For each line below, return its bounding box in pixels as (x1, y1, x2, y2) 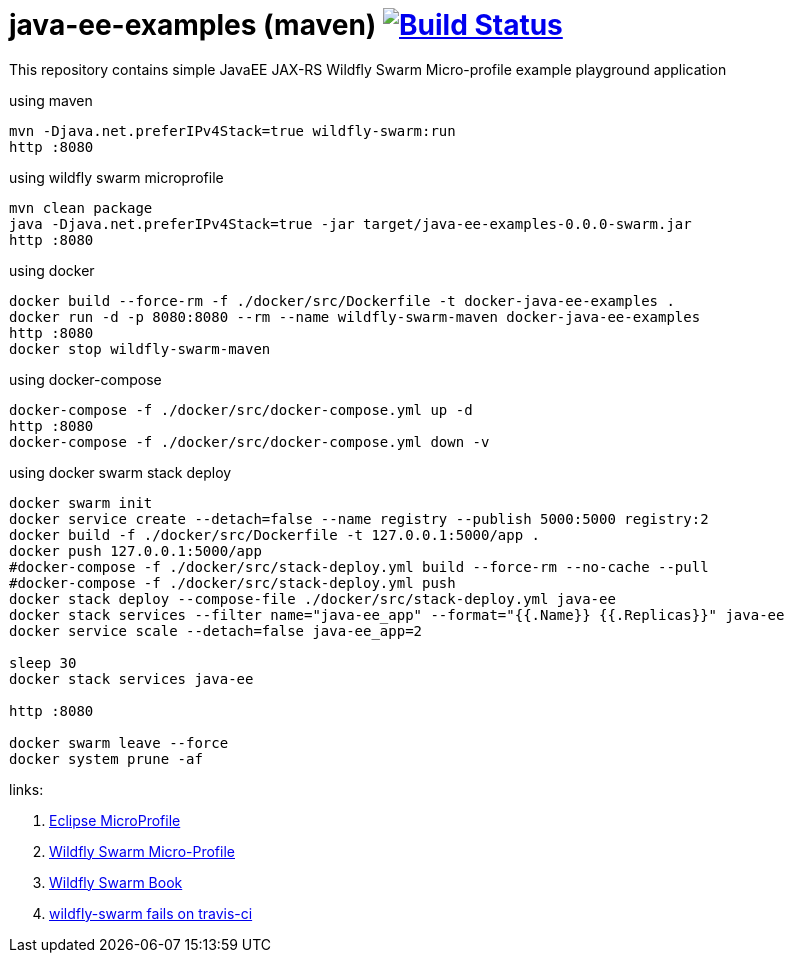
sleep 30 (9, 654, 77, 671)
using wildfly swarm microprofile (9, 168, 224, 186)
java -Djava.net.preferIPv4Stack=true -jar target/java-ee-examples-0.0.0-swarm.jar (9, 215, 692, 232)
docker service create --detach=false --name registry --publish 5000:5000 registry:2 (9, 510, 709, 527)
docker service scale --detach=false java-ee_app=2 (9, 622, 423, 639)
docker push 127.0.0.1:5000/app (9, 542, 262, 559)
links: (9, 780, 44, 798)
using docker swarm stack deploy (9, 463, 232, 481)
